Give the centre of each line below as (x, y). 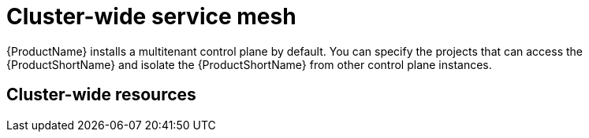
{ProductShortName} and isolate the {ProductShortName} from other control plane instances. (249, 64)
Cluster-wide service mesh (151, 16)
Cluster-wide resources (101, 95)
